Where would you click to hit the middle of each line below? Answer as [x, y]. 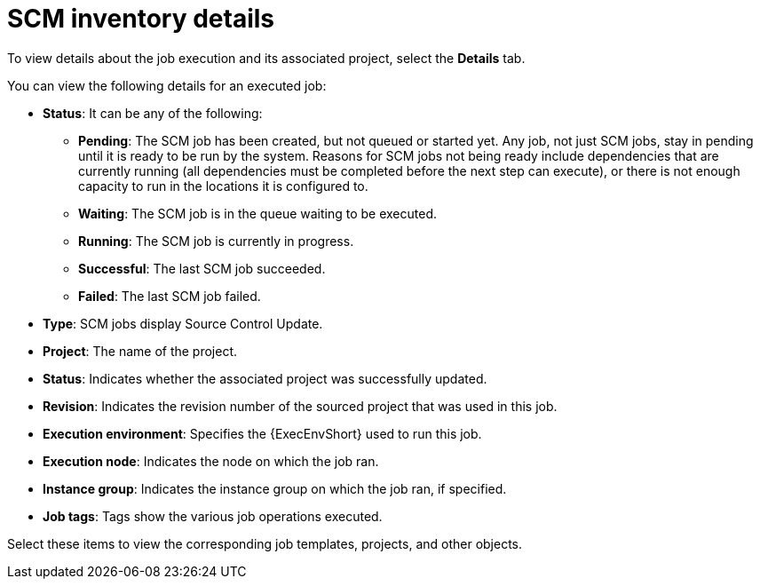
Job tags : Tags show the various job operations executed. [213, 516]
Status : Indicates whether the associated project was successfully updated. [265, 378]
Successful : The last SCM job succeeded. [202, 268]
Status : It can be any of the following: [153, 113]
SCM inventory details [141, 19]
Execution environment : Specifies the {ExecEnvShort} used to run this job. [262, 433]
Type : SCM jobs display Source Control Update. [183, 323]
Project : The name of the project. [140, 351]
